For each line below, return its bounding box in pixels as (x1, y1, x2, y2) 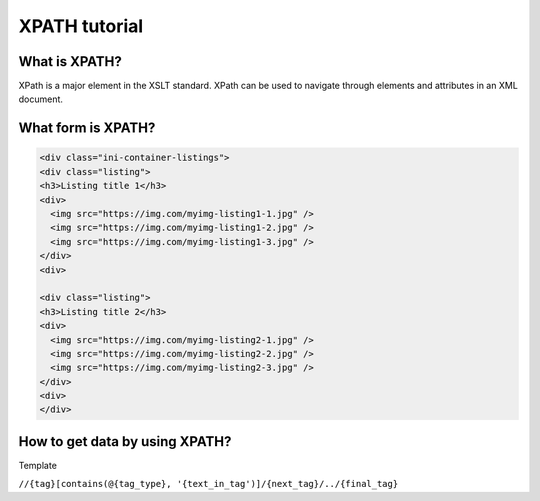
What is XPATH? (18, 53, 122, 70)
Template (18, 459, 57, 471)
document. (18, 93, 64, 105)
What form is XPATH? (18, 120, 156, 137)
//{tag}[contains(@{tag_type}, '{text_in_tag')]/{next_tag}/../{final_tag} (18, 478, 399, 490)
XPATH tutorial (18, 15, 144, 37)
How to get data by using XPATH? (18, 433, 232, 450)
